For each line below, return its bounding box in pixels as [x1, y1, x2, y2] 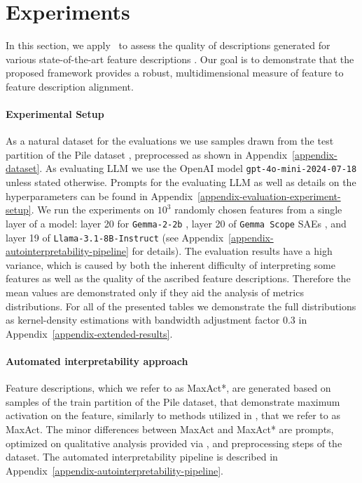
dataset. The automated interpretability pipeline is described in [6, 449, 278, 464]
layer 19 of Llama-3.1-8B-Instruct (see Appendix [6, 230, 224, 244]
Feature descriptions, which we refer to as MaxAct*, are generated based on [6, 381, 331, 395]
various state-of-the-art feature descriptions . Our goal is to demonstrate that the [6, 51, 354, 66]
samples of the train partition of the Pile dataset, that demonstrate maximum [6, 394, 340, 409]
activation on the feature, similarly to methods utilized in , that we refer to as [6, 408, 340, 423]
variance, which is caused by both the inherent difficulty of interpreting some [6, 257, 335, 272]
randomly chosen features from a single [174, 202, 342, 217]
